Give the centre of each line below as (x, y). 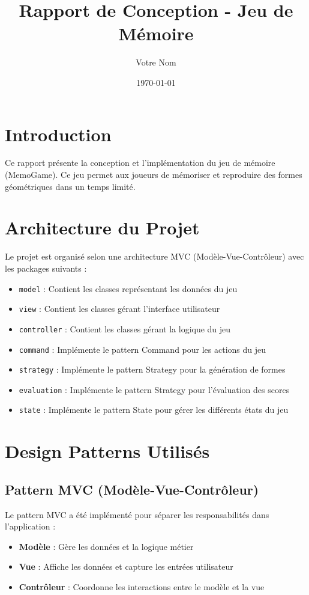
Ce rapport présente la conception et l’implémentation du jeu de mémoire (140, 163)
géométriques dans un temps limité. (70, 186)
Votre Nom (156, 62)
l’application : (30, 526)
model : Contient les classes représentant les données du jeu (128, 288)
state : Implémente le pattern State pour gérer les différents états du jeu (154, 410)
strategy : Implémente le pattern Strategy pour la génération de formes (152, 369)
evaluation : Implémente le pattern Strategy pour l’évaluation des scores (154, 389)
